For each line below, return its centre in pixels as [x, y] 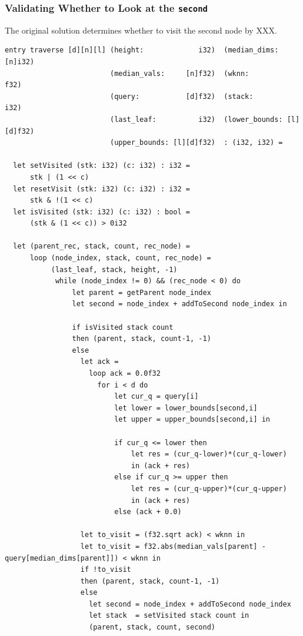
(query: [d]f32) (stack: [182, 96]
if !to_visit [106, 570]
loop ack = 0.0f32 [125, 373]
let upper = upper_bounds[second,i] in [192, 420]
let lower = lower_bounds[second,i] [186, 408]
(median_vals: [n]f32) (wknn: [179, 73]
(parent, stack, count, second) [152, 627]
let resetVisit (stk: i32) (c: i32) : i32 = [101, 189]
